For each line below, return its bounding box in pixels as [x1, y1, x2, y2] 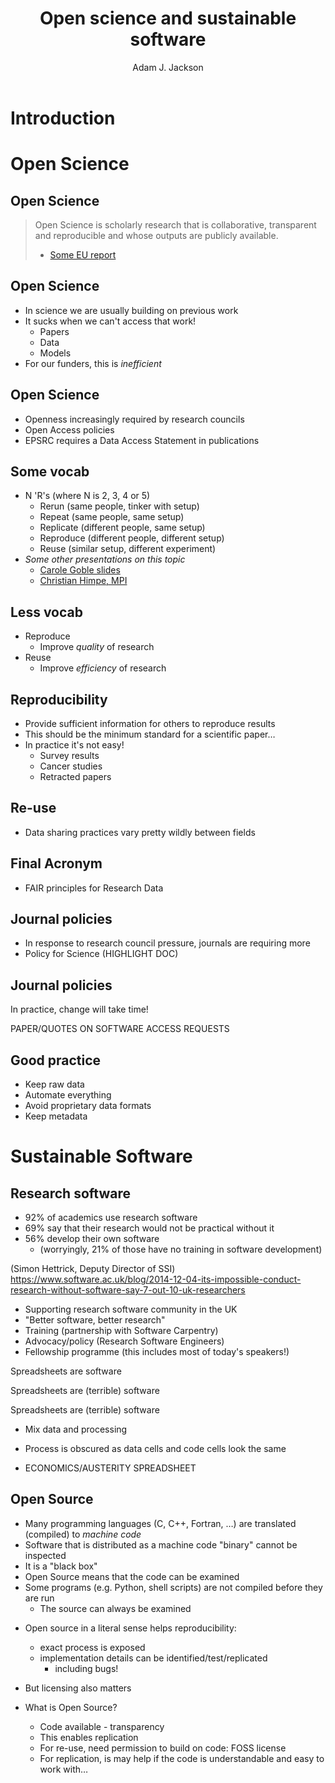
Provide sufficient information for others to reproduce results [24, 718, 276, 729]
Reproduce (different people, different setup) [39, 532, 225, 544]
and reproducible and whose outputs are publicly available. [34, 229, 279, 241]
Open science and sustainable [39, 7, 297, 30]
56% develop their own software [24, 1233, 160, 1245]
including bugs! [54, 1662, 119, 1674]
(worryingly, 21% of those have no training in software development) [39, 1243, 323, 1256]
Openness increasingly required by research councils [24, 413, 245, 425]
